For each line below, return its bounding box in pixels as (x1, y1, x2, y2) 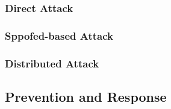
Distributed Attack (5, 55, 99, 70)
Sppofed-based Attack (5, 28, 113, 43)
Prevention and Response (5, 87, 167, 105)
